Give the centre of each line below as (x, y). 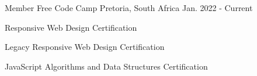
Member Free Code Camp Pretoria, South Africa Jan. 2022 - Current (129, 8)
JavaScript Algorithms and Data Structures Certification (106, 66)
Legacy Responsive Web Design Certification (85, 47)
